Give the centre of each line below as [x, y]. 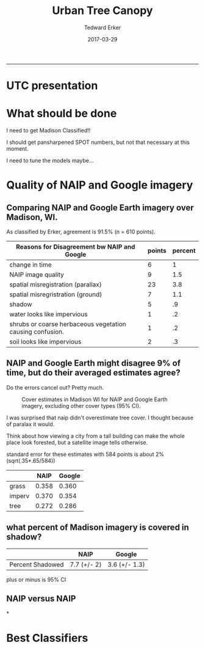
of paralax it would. [31, 424]
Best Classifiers [47, 638]
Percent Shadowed [37, 564]
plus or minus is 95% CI [36, 579]
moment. [17, 149]
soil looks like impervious [45, 342]
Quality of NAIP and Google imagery [100, 185]
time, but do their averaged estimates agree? [94, 373]
